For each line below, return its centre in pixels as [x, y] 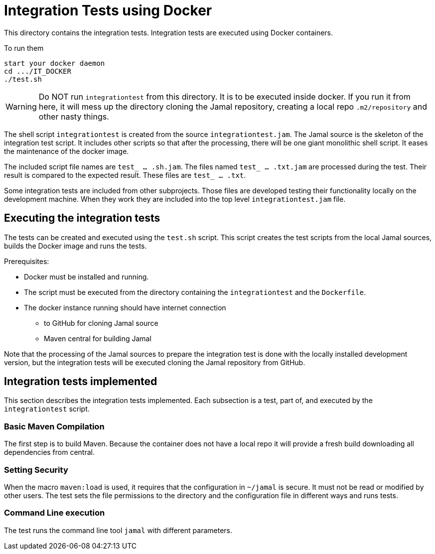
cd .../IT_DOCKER [38, 71]
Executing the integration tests [82, 218]
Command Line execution [55, 513]
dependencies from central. [50, 452]
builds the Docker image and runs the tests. [75, 246]
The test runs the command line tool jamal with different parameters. [118, 530]
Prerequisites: [27, 261]
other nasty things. [74, 116]
